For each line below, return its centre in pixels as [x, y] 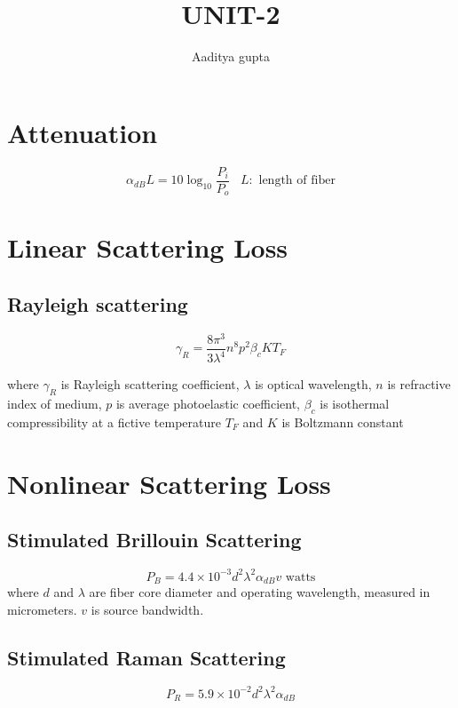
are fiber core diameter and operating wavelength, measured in [260, 591]
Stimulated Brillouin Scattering [154, 540]
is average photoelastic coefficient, [208, 404]
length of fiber [297, 181]
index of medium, [55, 404]
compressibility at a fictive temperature [114, 422]
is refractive [419, 384]
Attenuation [83, 132]
